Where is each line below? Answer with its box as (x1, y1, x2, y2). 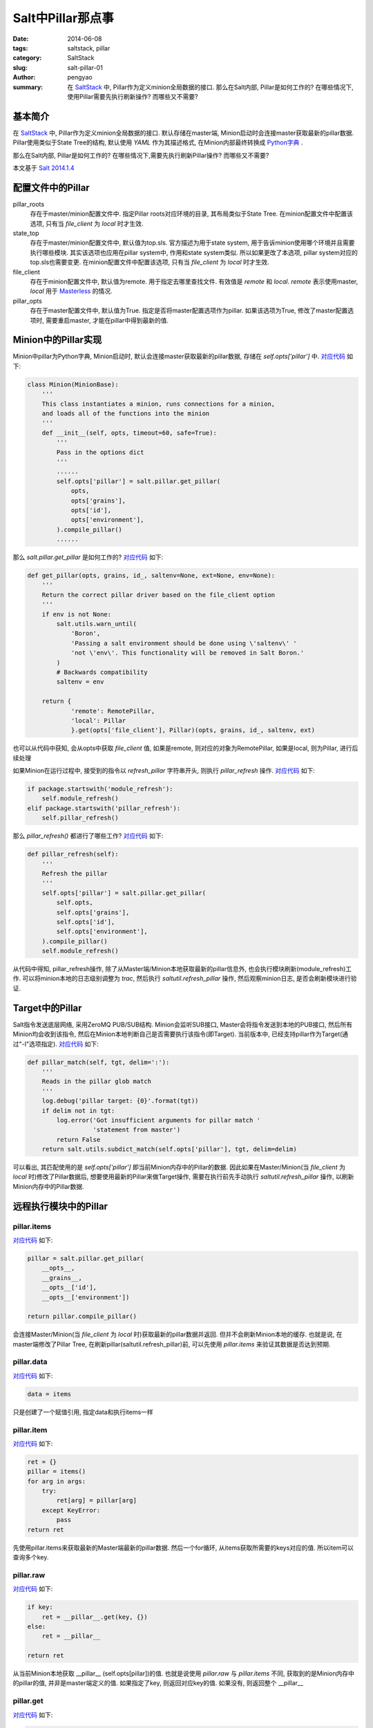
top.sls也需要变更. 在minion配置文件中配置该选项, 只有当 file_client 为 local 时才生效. (30, 258, 269, 266)
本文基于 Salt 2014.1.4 (12, 163, 75, 172)
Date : (12, 35, 29, 43)
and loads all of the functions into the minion (41, 410, 210, 417)
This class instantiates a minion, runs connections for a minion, (41, 400, 276, 408)
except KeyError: (41, 1506, 101, 1514)
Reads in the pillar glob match (41, 1078, 152, 1085)
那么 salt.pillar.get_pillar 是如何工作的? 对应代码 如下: (12, 553, 164, 561)
